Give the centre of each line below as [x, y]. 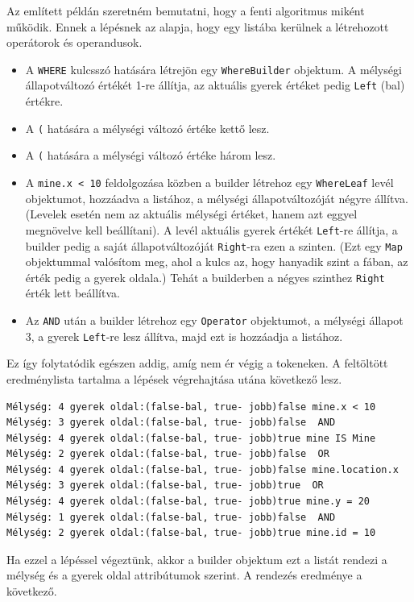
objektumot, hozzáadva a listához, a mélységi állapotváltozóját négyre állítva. [217, 198]
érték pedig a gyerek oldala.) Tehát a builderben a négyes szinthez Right [205, 277]
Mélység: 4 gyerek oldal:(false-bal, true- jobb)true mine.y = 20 [188, 502]
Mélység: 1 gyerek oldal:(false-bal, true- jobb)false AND [171, 517]
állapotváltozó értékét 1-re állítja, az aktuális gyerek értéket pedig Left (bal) [215, 85]
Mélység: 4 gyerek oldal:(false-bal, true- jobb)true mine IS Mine [191, 438]
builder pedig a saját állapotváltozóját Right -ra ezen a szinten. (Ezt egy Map [214, 245]
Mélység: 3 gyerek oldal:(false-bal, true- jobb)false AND [171, 423]
